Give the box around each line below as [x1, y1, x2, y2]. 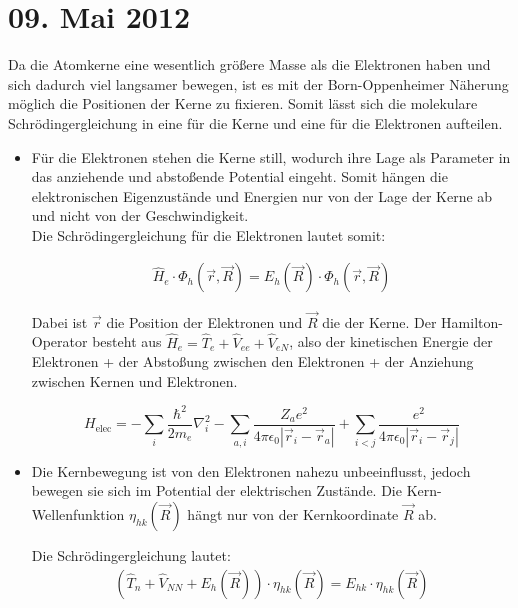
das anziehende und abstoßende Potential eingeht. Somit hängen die [31, 166, 448, 187]
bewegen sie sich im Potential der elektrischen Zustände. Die [31, 480, 402, 501]
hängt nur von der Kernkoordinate [187, 503, 399, 524]
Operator [31, 331, 88, 352]
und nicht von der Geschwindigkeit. [31, 205, 249, 226]
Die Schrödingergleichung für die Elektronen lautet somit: [31, 224, 386, 245]
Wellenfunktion [31, 503, 125, 524]
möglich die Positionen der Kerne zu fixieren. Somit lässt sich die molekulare [8, 93, 478, 114]
